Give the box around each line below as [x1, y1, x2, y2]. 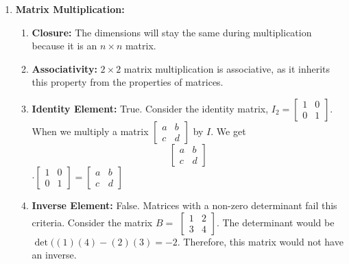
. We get [210, 123, 246, 138]
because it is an [32, 38, 97, 53]
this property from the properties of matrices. [32, 75, 224, 89]
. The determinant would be [216, 215, 335, 229]
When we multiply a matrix [32, 123, 149, 138]
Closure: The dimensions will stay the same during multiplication [32, 25, 312, 39]
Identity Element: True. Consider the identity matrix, [32, 101, 269, 115]
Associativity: [32, 61, 97, 75]
